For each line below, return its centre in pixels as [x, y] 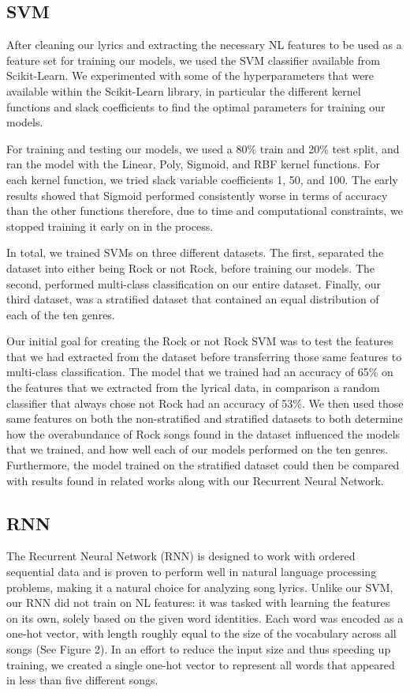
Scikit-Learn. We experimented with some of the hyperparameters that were [190, 75]
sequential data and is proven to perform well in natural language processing [192, 572]
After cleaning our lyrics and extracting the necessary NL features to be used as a [204, 45]
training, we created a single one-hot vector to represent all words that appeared [201, 664]
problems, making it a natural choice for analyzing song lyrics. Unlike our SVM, [200, 587]
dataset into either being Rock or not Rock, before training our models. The [191, 267]
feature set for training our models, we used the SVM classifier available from [193, 60]
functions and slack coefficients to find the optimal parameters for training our [196, 106]
